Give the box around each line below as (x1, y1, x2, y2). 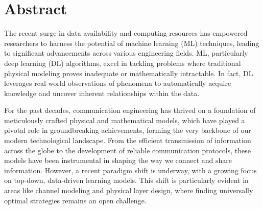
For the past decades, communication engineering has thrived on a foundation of (4, 105, 256, 115)
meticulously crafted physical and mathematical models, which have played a (4, 114, 245, 125)
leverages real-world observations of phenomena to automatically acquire (4, 78, 231, 88)
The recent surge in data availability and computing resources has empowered (4, 28, 248, 38)
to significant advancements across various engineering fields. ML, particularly (4, 48, 248, 58)
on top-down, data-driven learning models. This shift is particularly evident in (4, 175, 249, 185)
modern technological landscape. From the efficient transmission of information (4, 135, 251, 146)
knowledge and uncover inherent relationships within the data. (4, 87, 200, 98)
